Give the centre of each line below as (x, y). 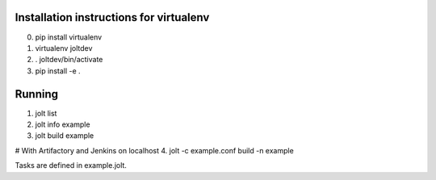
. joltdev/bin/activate (69, 60)
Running (37, 94)
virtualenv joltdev (64, 48)
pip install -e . (58, 71)
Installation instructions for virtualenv (112, 17)
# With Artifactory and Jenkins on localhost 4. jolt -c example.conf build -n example (154, 150)
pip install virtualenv (69, 37)
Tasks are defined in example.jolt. (71, 165)
